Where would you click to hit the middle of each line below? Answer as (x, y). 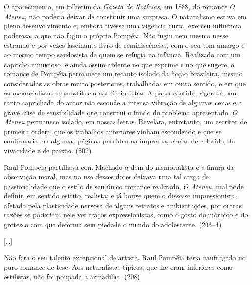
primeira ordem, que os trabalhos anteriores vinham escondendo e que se (113, 131)
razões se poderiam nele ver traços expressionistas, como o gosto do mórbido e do (126, 215)
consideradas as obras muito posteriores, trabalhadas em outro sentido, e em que (125, 83)
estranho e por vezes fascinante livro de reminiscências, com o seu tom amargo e (124, 45)
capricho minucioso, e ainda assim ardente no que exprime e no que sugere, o (119, 64)
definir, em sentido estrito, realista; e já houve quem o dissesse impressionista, (121, 196)
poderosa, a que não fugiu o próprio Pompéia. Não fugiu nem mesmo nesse (116, 35)
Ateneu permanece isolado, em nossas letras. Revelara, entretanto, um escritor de (126, 122)
